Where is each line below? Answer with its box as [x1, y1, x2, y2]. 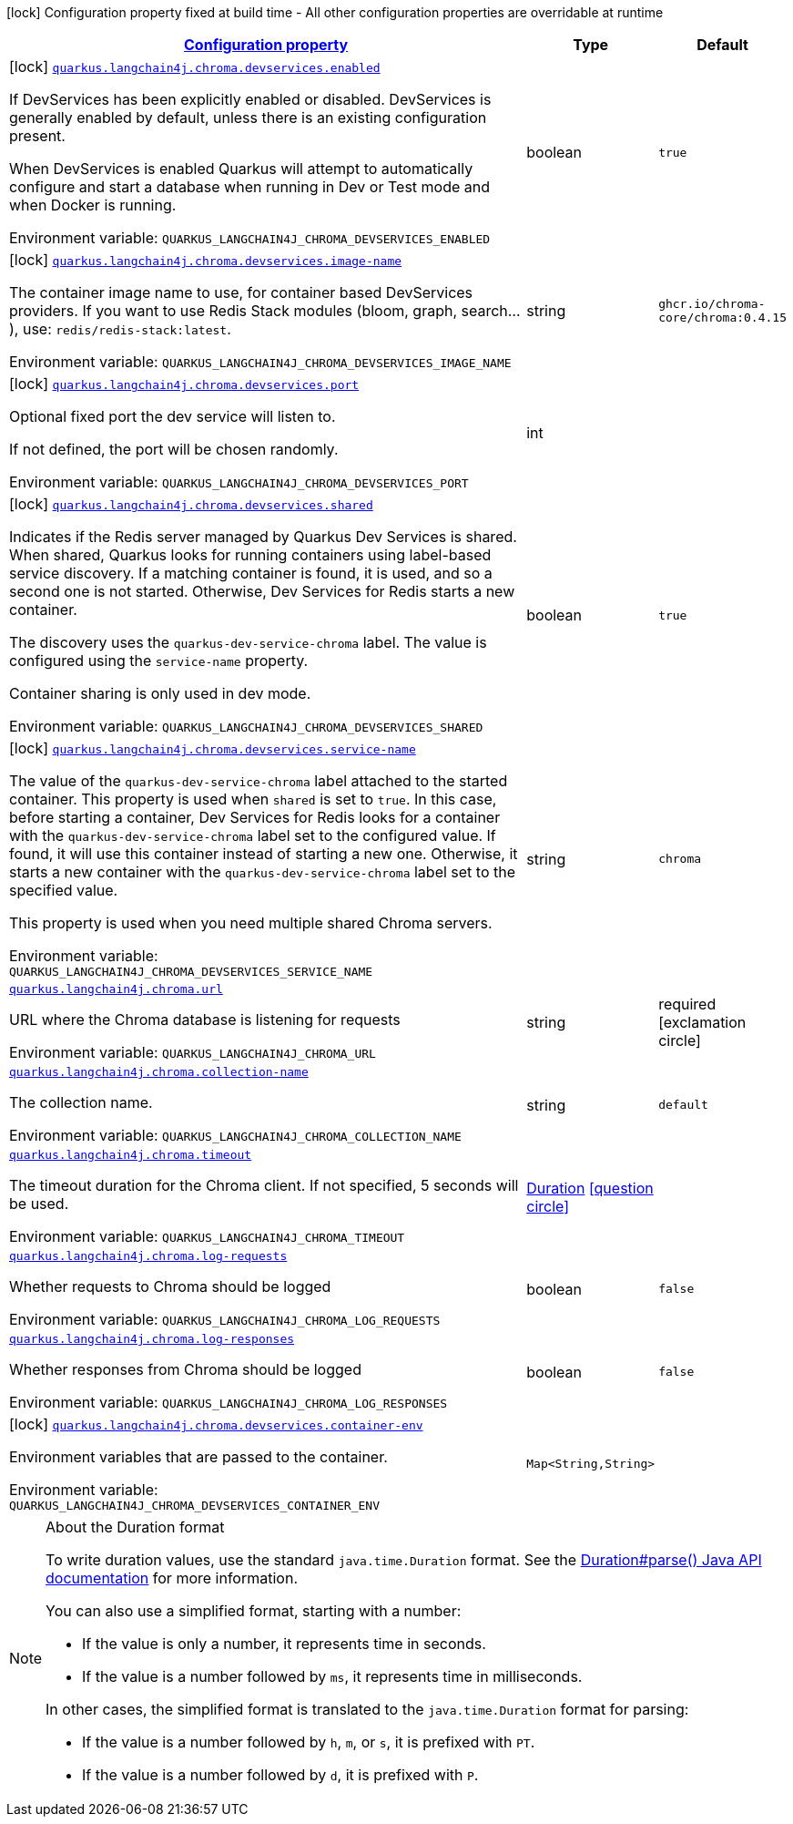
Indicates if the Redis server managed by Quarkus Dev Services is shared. [9, 528, 517, 546]
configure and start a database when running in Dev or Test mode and [9, 178, 491, 196]
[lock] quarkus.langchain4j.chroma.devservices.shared [9, 495, 373, 513]
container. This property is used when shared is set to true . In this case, [9, 790, 497, 808]
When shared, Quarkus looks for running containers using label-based [9, 546, 492, 564]
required [658, 994, 717, 1013]
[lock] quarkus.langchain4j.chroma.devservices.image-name [9, 251, 402, 269]
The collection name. [9, 1093, 153, 1112]
